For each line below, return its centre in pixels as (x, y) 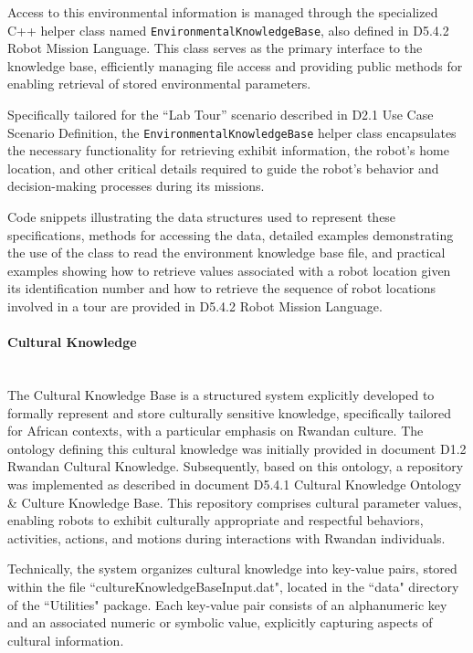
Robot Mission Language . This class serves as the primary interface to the (215, 48)
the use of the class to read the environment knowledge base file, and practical (226, 253)
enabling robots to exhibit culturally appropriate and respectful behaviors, (215, 520)
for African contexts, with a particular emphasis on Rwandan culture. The (215, 431)
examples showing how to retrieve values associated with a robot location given (229, 270)
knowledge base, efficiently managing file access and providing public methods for (235, 65)
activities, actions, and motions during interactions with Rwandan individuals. (226, 537)
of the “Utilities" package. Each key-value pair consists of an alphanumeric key (227, 604)
